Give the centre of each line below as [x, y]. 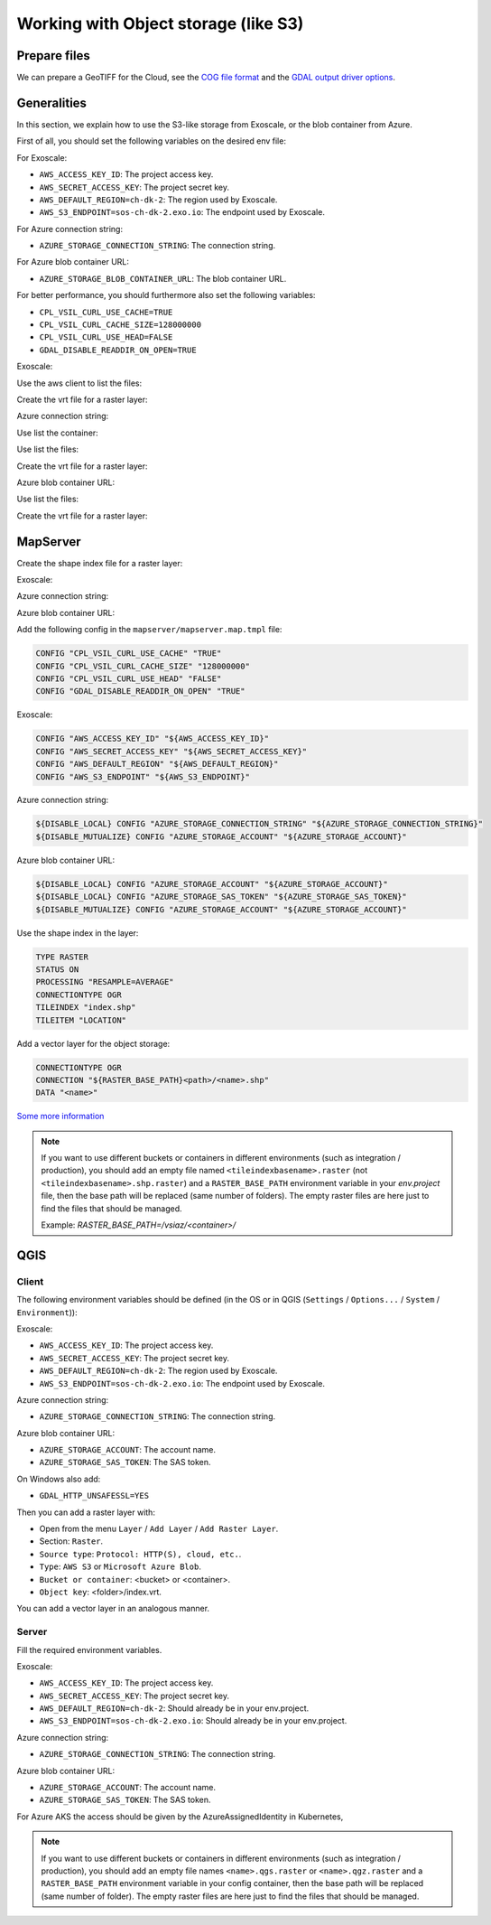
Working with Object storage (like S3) [160, 23]
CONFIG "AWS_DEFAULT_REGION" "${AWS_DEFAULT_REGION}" [157, 764]
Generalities [52, 103]
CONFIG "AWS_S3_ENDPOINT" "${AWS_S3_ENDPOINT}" [143, 776]
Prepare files [53, 56]
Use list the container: [57, 433]
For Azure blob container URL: [73, 262]
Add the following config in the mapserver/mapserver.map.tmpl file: [149, 630]
